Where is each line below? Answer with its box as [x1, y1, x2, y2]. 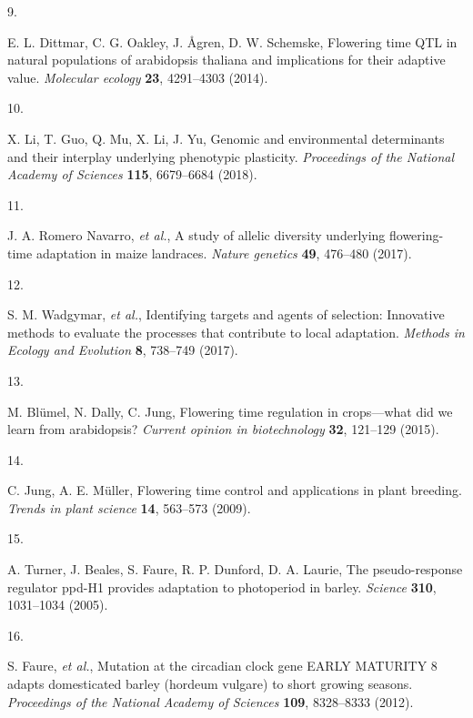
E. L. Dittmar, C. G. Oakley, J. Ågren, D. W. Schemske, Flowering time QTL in [7, 32, 458, 51]
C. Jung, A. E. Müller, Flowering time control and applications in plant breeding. [7, 480, 462, 500]
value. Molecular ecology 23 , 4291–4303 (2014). [7, 67, 268, 86]
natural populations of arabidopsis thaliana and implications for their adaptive [7, 50, 446, 69]
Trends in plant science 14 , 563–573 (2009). [7, 498, 251, 517]
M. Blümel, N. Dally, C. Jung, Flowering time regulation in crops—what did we [7, 401, 453, 420]
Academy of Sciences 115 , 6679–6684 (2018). [7, 165, 257, 184]
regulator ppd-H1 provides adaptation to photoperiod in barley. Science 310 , [7, 577, 437, 596]
